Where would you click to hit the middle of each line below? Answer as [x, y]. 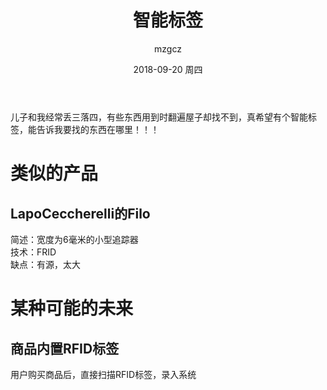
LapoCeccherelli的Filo [80, 213]
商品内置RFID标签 [65, 348]
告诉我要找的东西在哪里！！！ [98, 129]
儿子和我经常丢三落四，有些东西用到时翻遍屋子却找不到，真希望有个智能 [159, 117]
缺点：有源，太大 [45, 264]
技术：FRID [33, 252]
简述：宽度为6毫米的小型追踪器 [74, 239]
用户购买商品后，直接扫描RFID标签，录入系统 [103, 374]
